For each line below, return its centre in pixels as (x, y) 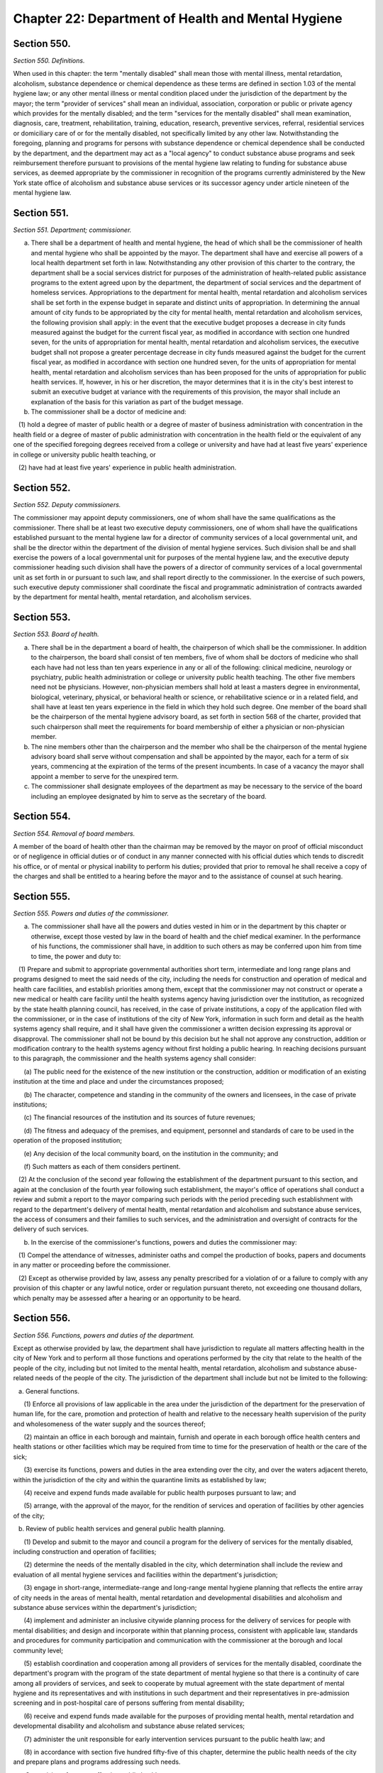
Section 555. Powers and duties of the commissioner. (91, 913)
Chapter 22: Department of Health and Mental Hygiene (178, 18)
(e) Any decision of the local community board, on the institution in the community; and (151, 1153)
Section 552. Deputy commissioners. (67, 504)
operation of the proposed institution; (68, 1140)
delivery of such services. (51, 1229)
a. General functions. (49, 1391)
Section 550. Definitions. (49, 61)
